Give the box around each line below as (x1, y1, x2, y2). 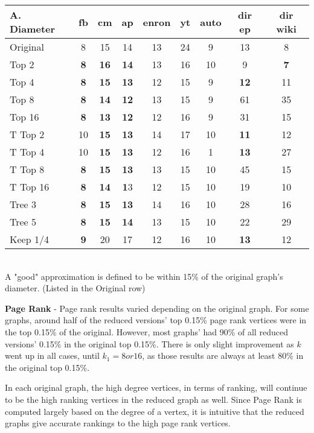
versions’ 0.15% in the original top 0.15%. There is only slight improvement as (5, 337, 294, 350)
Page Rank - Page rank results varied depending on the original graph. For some (5, 302, 309, 314)
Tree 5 (10, 215, 37, 229)
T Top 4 (10, 145, 45, 159)
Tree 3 (10, 197, 37, 211)
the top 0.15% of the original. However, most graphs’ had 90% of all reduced (5, 325, 288, 338)
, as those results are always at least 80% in (142, 349, 304, 362)
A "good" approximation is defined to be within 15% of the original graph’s (5, 270, 283, 282)
